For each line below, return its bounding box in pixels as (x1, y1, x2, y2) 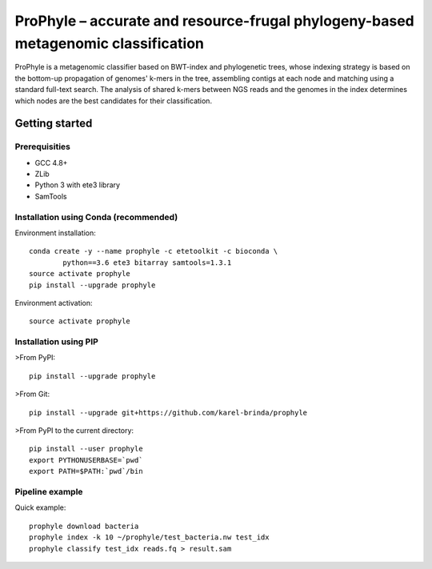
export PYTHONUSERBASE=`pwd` (29, 455, 143, 464)
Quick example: (14, 503, 66, 512)
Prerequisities (14, 141, 71, 152)
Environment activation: (14, 298, 93, 307)
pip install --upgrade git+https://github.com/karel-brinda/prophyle (29, 408, 308, 417)
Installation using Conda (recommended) (14, 211, 178, 222)
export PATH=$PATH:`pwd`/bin (29, 467, 143, 476)
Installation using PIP (14, 336, 99, 347)
